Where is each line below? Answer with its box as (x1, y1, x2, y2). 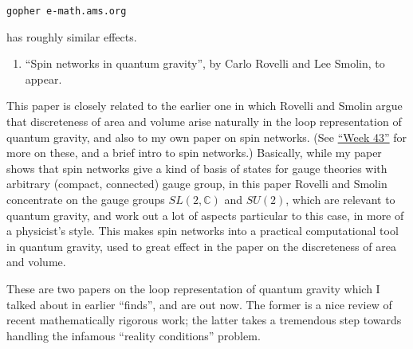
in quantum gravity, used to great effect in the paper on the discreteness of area (6, 237, 396, 254)
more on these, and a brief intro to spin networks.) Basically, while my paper (6, 144, 382, 161)
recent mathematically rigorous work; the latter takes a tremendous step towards (6, 312, 402, 328)
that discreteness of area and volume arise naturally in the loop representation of (6, 113, 402, 130)
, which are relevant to (285, 191, 395, 207)
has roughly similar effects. (6, 28, 137, 45)
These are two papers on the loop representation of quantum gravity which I (6, 280, 380, 296)
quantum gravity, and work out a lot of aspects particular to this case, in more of (6, 206, 404, 223)
